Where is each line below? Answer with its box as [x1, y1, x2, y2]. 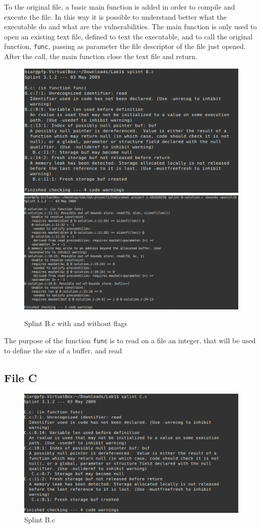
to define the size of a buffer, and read [4, 345, 122, 355]
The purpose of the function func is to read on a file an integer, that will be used [4, 335, 256, 345]
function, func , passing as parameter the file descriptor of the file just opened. [4, 41, 246, 51]
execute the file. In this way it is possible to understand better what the [4, 11, 227, 22]
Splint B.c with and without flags [24, 318, 128, 329]
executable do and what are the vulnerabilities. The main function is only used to [4, 21, 257, 32]
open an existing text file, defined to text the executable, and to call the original [4, 31, 253, 41]
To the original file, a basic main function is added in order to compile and [4, 2, 235, 12]
